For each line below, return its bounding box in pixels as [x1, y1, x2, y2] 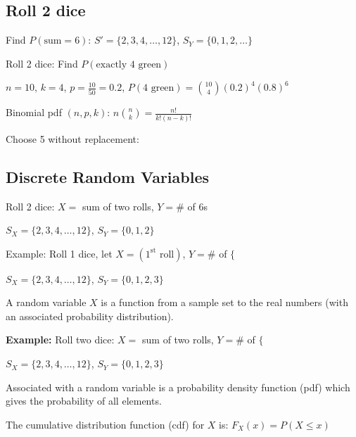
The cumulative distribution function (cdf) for [6, 417, 205, 431]
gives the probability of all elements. [6, 393, 162, 408]
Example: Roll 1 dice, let [6, 246, 113, 260]
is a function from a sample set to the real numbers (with [101, 295, 348, 310]
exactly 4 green [96, 59, 162, 70]
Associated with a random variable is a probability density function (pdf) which [6, 379, 350, 394]
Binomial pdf [6, 105, 62, 120]
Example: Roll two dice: [6, 332, 115, 347]
